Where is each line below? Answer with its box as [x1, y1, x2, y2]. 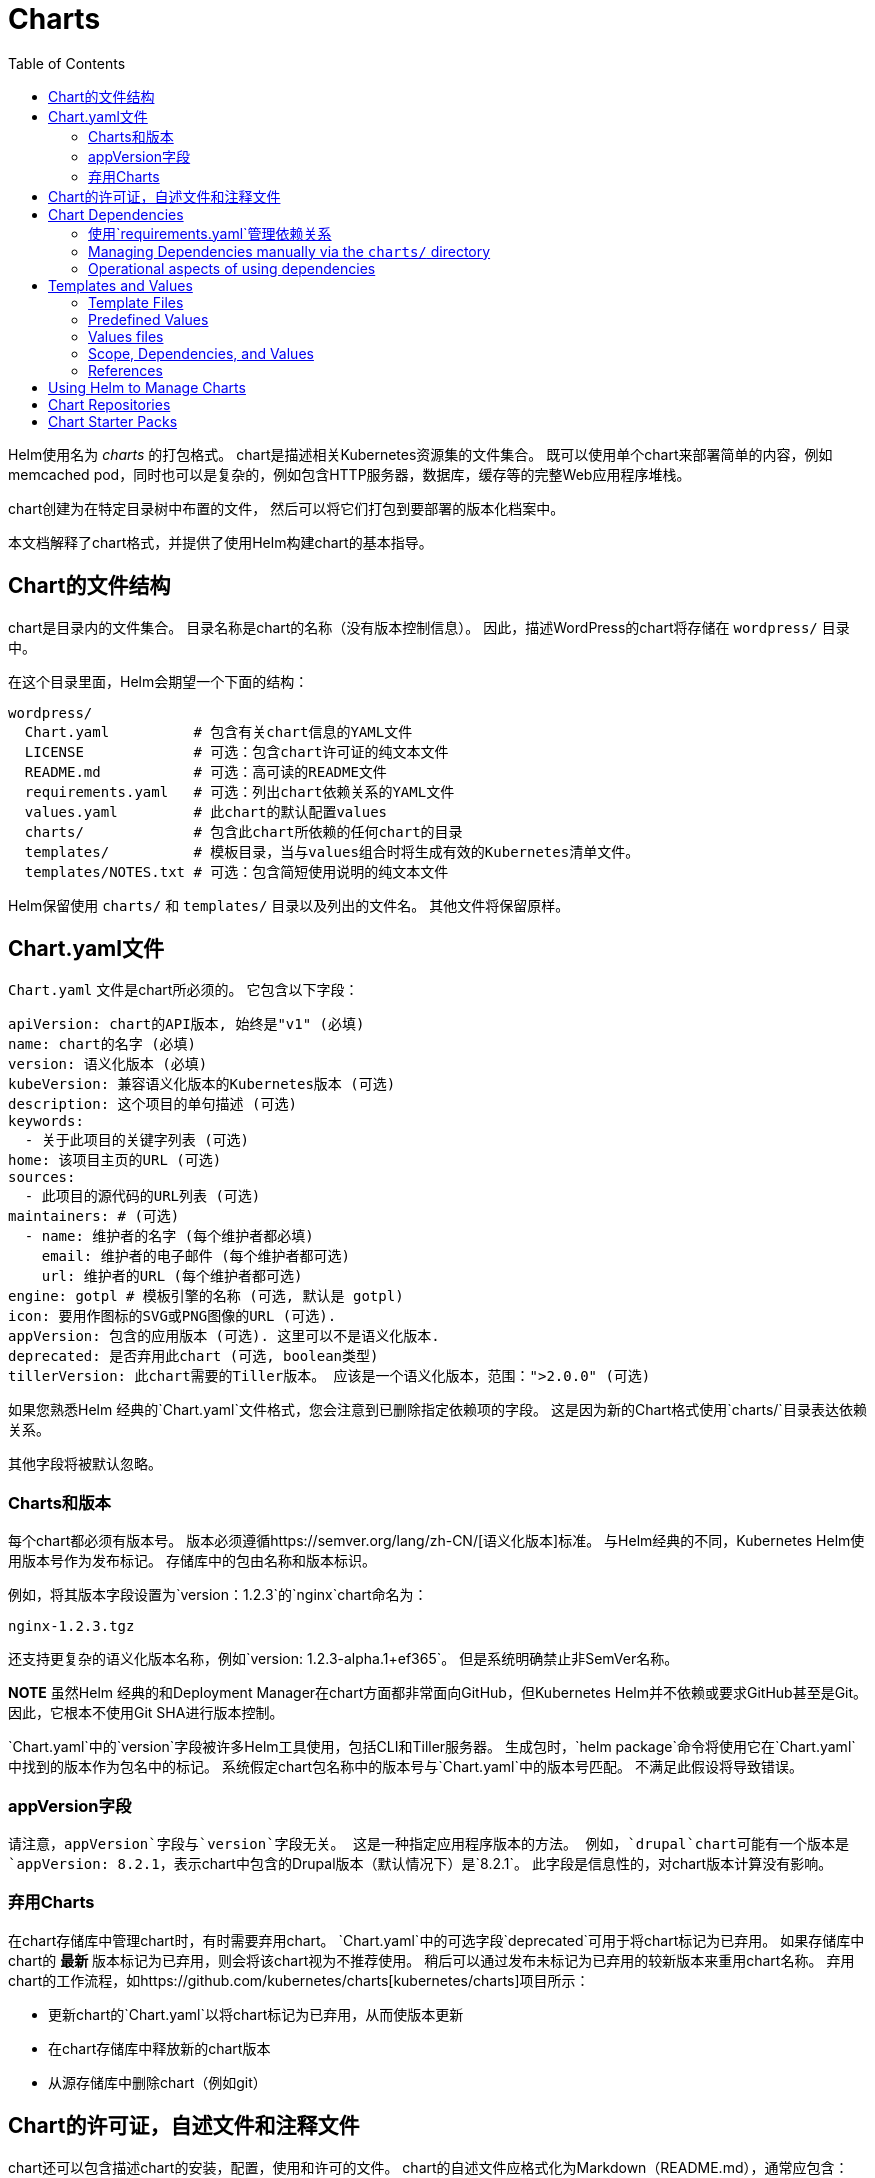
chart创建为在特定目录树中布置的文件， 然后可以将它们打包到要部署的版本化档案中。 [8, 499, 565, 517]
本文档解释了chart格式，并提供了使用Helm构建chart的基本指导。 [8, 533, 433, 551]
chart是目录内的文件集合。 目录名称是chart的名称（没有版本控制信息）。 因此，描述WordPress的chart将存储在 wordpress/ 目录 [8, 618, 850, 636]
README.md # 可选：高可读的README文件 [24, 763, 387, 780]
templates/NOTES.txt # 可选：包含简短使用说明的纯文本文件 [24, 863, 449, 880]
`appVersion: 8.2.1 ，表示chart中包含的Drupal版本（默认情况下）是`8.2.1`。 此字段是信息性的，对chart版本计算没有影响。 [8, 1854, 833, 1872]
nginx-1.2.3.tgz [8, 1618, 135, 1635]
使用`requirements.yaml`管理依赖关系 [88, 224, 332, 242]
